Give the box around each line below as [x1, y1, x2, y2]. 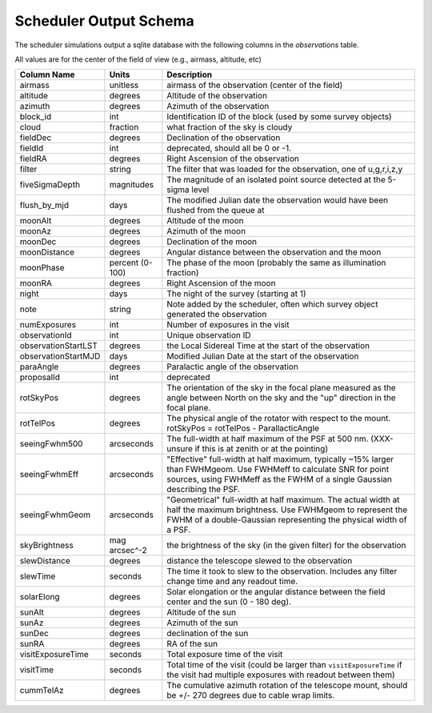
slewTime [19, 571, 56, 582]
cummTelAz [19, 685, 64, 696]
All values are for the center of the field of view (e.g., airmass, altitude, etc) [14, 54, 262, 64]
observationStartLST [19, 340, 98, 351]
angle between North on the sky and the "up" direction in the [166, 392, 396, 403]
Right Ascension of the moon [166, 278, 276, 289]
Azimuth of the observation [166, 101, 270, 112]
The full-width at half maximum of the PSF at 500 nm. [166, 433, 369, 444]
